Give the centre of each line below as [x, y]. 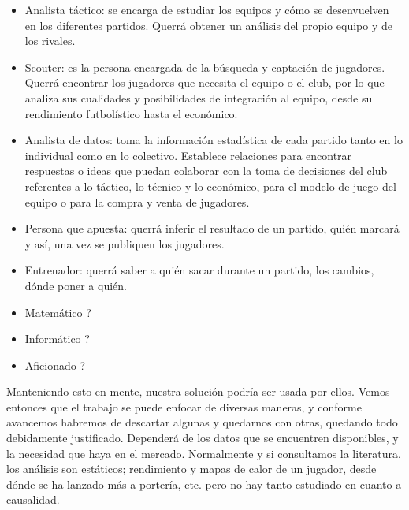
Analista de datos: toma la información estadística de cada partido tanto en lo [214, 140]
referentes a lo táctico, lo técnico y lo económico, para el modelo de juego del [210, 186]
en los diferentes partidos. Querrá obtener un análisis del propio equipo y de [208, 25]
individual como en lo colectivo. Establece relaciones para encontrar [188, 155]
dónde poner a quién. [76, 285]
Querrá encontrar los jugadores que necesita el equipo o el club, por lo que [204, 82]
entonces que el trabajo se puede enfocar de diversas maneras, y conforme [184, 406]
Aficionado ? [55, 365]
